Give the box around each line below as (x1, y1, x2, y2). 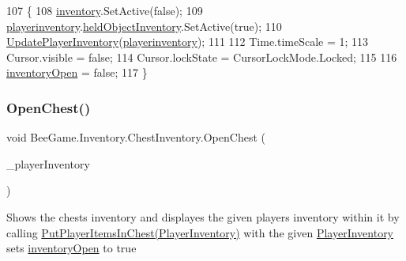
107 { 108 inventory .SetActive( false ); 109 (6, 2, 203, 18)
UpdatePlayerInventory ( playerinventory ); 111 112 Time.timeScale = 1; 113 (6, 33, 369, 50)
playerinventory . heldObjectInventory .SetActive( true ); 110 (6, 17, 282, 34)
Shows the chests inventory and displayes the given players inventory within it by (6, 208, 400, 225)
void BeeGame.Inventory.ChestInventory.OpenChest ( (6, 129, 265, 146)
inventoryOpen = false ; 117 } (6, 64, 148, 81)
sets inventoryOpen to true (6, 240, 137, 256)
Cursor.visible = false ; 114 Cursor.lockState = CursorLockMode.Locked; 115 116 (6, 48, 397, 65)
